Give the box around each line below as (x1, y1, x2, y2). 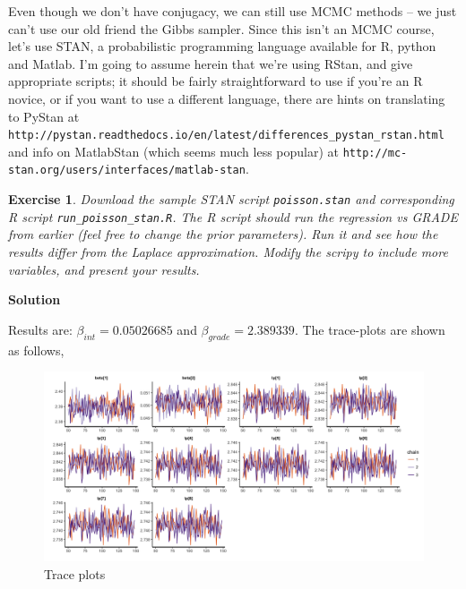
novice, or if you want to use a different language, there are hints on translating (8, 89, 445, 107)
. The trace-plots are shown (294, 320, 445, 338)
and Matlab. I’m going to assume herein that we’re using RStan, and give (8, 54, 413, 73)
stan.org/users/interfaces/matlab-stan (8, 164, 246, 177)
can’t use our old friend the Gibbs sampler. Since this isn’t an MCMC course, (8, 19, 435, 38)
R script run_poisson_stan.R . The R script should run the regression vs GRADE (8, 207, 458, 226)
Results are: (8, 320, 73, 338)
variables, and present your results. (8, 260, 200, 278)
